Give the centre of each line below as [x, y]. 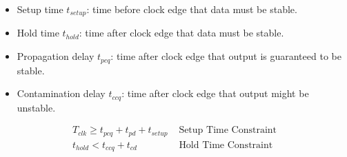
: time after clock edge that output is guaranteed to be [226, 56]
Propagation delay [56, 56]
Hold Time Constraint [226, 145]
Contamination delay [61, 93]
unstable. [36, 107]
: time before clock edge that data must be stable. [192, 9]
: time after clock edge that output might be [215, 93]
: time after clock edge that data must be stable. [181, 33]
